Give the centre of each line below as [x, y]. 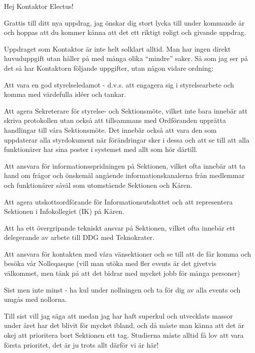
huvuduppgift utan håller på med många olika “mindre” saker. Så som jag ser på [126, 58]
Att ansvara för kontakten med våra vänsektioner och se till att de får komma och [128, 253]
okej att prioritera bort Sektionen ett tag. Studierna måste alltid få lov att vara [124, 335]
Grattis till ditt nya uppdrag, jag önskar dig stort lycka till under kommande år [124, 22]
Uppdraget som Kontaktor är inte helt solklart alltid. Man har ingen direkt [117, 48]
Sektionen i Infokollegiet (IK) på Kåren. [64, 211]
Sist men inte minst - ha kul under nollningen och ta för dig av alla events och [122, 289]
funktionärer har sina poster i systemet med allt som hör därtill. [101, 149]
